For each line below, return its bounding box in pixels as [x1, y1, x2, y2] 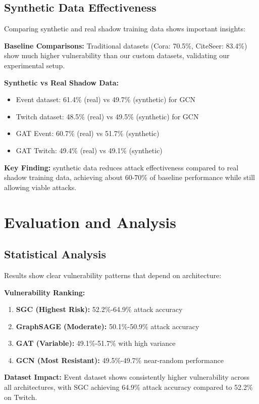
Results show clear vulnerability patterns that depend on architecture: [4, 270, 222, 280]
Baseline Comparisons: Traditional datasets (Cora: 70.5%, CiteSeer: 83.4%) [4, 40, 247, 51]
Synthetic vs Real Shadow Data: [4, 77, 119, 87]
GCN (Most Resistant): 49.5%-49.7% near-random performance [16, 354, 224, 365]
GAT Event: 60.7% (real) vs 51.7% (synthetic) [16, 128, 160, 139]
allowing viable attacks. [4, 182, 77, 192]
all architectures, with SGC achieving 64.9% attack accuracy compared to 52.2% [4, 382, 253, 392]
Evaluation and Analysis [4, 211, 176, 232]
